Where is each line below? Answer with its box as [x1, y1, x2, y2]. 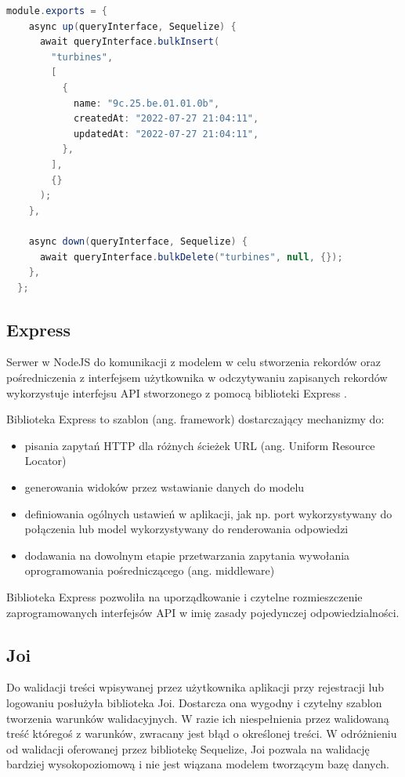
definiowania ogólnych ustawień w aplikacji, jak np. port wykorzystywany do [24, 505, 392, 521]
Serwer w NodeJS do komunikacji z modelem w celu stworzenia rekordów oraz [6, 354, 381, 370]
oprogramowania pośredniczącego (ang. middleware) [24, 562, 275, 579]
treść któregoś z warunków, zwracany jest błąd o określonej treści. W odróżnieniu [6, 725, 397, 742]
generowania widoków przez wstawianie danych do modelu [24, 479, 305, 496]
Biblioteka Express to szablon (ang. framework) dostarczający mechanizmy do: [6, 411, 385, 427]
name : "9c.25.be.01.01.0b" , [73, 97, 220, 109]
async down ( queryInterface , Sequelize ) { [28, 235, 248, 247]
